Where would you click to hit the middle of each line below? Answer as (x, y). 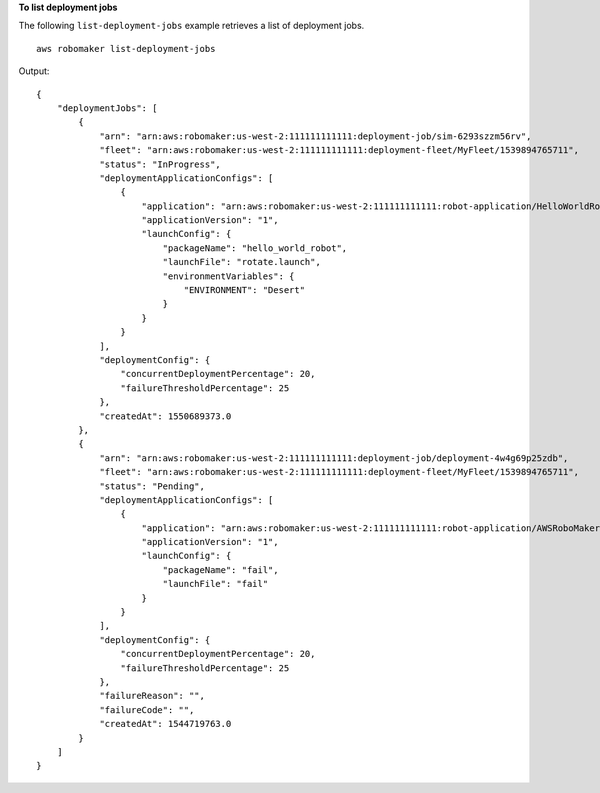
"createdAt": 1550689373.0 (165, 416)
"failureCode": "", (147, 709)
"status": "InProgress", (160, 164)
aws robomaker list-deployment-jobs (126, 48)
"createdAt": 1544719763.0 (165, 724)
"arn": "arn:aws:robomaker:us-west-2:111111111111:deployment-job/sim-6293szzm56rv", (315, 136)
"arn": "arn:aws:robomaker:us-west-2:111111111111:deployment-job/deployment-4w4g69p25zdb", (334, 458)
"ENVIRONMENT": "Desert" (244, 290)
